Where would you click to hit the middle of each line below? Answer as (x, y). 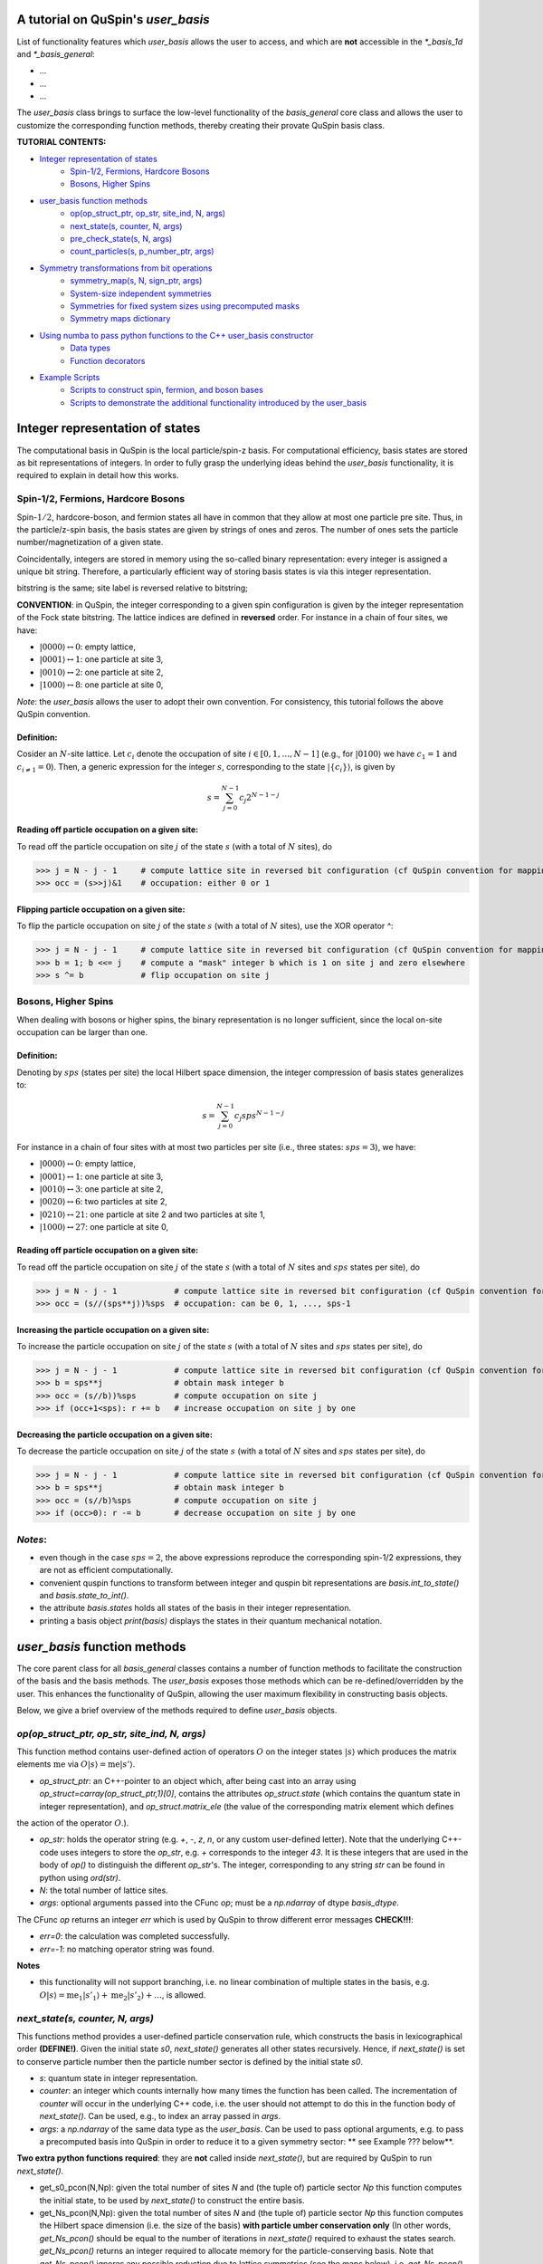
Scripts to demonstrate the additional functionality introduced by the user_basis (219, 402)
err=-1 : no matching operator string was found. (127, 1949)
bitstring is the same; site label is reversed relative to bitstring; (133, 588)
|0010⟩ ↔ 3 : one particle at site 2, (101, 1189)
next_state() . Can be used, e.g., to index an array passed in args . (160, 2116)
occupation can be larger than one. (82, 1032)
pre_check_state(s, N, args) (121, 238)
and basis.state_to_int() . (84, 1596)
